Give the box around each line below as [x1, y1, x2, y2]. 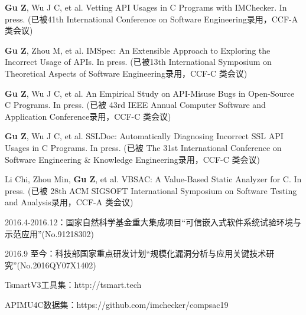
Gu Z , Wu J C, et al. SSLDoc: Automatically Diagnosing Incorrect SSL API [5, 130, 284, 142]
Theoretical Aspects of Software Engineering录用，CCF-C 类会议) [5, 67, 248, 79]
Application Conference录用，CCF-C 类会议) [5, 110, 171, 122]
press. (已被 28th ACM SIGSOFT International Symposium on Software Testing [5, 184, 297, 196]
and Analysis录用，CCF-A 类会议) [5, 196, 134, 208]
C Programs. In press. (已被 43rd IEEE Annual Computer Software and [5, 99, 266, 111]
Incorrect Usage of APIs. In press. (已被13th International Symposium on [5, 55, 272, 68]
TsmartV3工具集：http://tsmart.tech [5, 278, 142, 291]
